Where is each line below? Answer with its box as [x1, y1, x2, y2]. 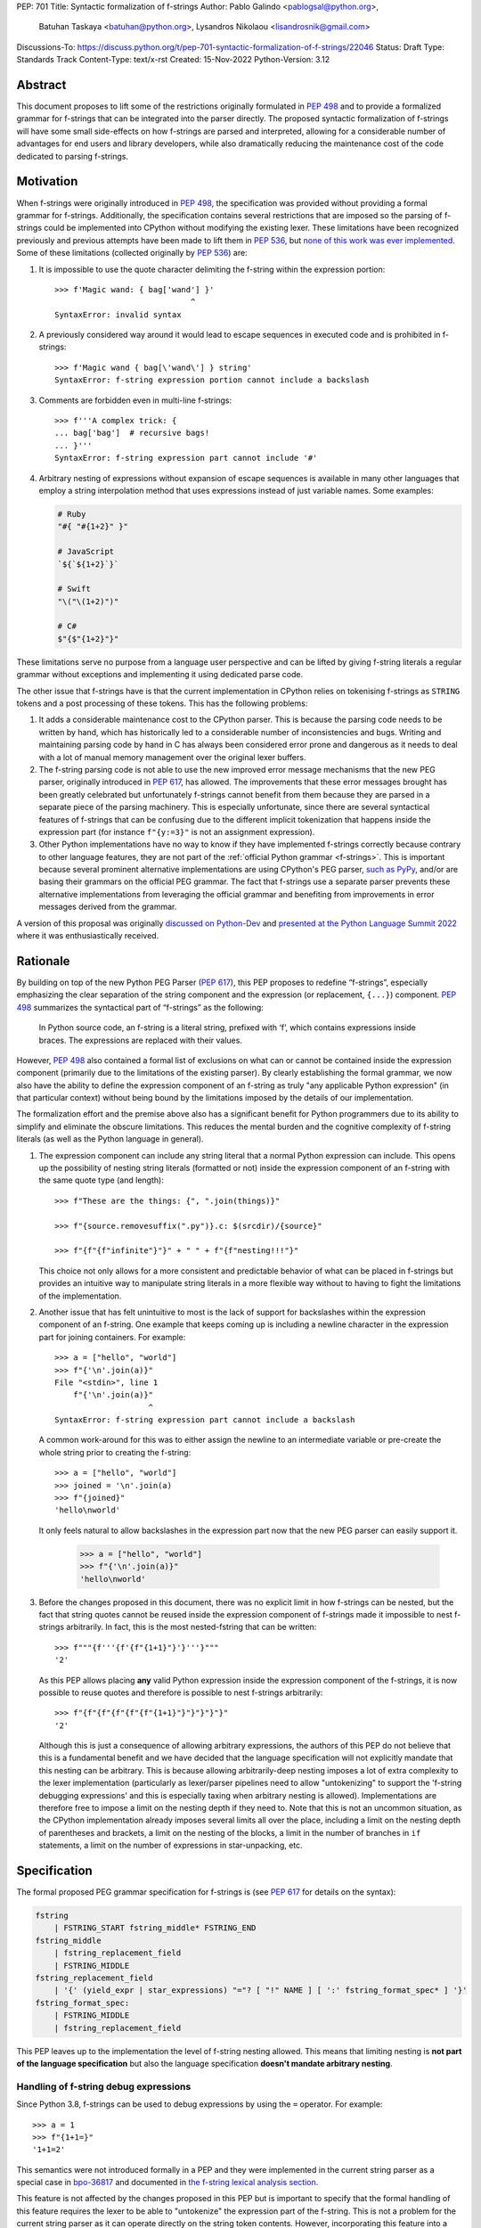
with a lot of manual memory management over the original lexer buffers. [38, 751, 306, 762]
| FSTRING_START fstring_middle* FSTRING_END [53, 1923, 257, 1933]
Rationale [16, 954, 70, 969]
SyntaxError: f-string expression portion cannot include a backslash [54, 375, 370, 385]
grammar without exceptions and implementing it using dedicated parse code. [16, 669, 304, 680]
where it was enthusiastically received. [16, 930, 159, 941]
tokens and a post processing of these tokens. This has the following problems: [16, 698, 308, 709]
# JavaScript [57, 546, 115, 557]
